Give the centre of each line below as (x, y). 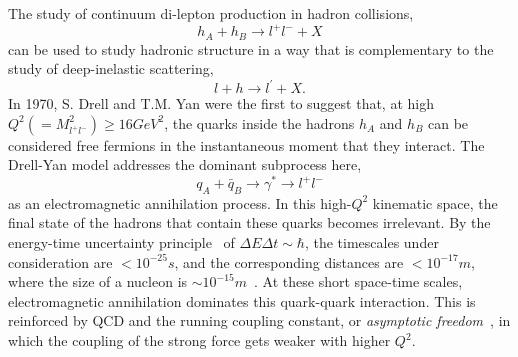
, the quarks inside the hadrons (259, 122)
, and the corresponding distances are (289, 261)
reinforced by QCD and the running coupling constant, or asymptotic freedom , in (259, 320)
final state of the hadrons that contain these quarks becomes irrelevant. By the (249, 222)
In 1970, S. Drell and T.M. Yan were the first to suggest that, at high (221, 103)
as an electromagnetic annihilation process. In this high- (180, 202)
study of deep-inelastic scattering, (111, 68)
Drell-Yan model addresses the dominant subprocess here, (185, 164)
